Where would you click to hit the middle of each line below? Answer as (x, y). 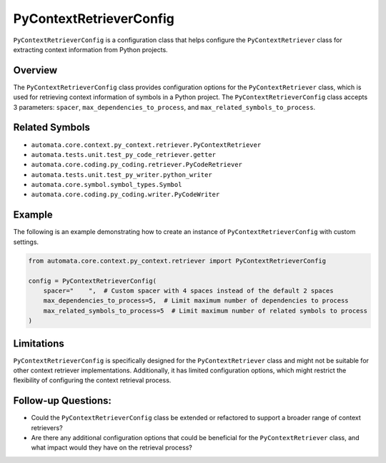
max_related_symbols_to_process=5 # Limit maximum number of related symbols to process (206, 311)
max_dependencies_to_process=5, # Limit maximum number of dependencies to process (196, 301)
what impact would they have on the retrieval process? (112, 448)
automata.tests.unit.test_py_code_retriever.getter (124, 154)
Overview (35, 70)
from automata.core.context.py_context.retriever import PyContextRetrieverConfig (177, 261)
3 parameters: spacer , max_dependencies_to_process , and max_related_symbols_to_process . (164, 107)
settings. (26, 242)
